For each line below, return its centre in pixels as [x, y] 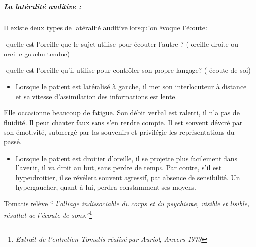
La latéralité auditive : [43, 6]
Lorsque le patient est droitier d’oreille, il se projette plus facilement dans [127, 158]
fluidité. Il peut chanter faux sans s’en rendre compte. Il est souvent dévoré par [123, 122]
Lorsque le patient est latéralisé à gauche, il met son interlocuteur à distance [131, 86]
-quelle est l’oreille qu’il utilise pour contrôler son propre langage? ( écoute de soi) [128, 70]
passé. [13, 141]
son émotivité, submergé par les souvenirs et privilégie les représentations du [119, 132]
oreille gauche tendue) [37, 53]
